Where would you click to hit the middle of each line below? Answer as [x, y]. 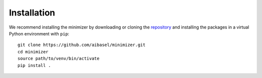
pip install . [34, 65]
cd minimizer [33, 52]
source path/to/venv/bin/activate [58, 59]
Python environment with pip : [39, 33]
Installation [32, 13]
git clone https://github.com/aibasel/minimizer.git [82, 45]
